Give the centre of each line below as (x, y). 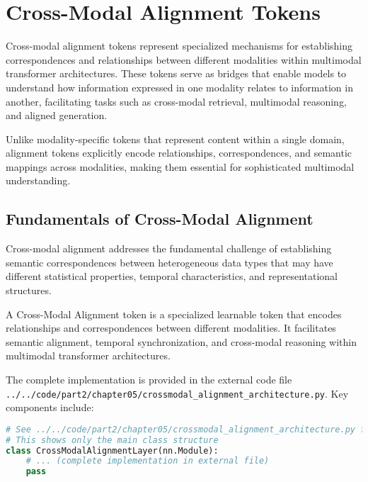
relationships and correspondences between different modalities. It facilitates (171, 328)
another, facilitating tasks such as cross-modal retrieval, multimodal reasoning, (176, 101)
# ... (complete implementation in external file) (148, 461)
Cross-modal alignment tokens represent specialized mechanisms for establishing (179, 46)
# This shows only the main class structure (112, 440)
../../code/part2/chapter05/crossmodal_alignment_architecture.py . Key (177, 393)
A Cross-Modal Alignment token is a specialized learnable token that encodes (174, 314)
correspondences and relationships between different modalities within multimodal (184, 59)
